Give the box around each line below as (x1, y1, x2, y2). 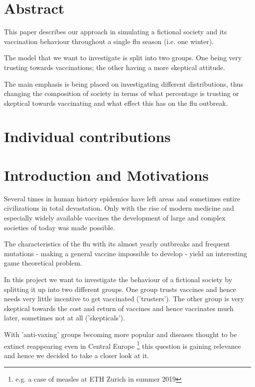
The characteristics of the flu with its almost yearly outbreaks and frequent (4, 239, 230, 249)
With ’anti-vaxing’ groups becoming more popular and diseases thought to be (4, 329, 237, 339)
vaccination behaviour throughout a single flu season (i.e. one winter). (4, 36, 214, 46)
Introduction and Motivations (4, 165, 209, 185)
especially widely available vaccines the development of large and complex (4, 212, 226, 222)
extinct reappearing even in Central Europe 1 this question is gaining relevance (4, 339, 241, 351)
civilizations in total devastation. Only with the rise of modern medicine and (4, 203, 234, 213)
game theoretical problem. (4, 258, 82, 268)
